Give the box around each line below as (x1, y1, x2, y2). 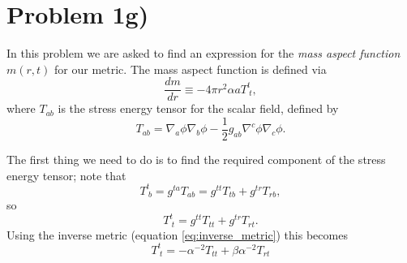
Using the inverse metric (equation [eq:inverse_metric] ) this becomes (6, 226, 348, 243)
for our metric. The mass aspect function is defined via (54, 60, 327, 77)
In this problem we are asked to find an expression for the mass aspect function (6, 45, 401, 62)
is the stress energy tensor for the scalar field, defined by (58, 100, 339, 117)
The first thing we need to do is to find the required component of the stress (6, 151, 386, 168)
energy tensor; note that (6, 166, 126, 183)
